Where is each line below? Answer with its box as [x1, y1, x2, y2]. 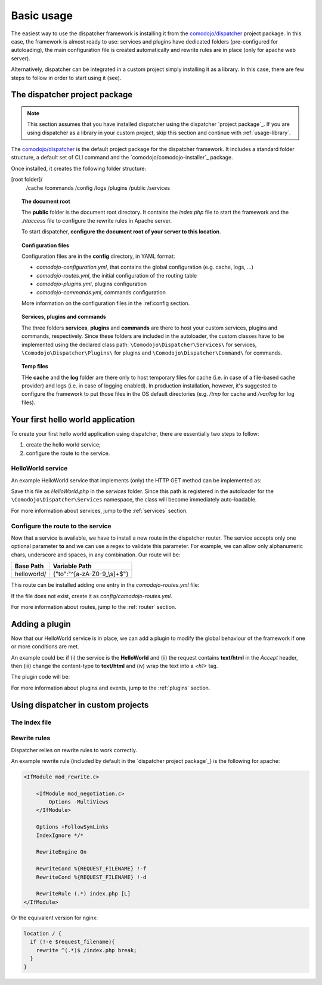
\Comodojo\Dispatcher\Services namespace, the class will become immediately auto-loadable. [11, 496, 257, 503]
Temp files [21, 363, 48, 370]
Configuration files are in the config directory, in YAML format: [21, 253, 175, 260]
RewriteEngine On [36, 848, 87, 855]
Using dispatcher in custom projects [11, 700, 149, 710]
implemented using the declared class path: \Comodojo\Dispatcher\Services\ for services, [21, 341, 257, 348]
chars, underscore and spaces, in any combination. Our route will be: [11, 551, 181, 558]
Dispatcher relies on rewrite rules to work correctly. [11, 746, 137, 753]
